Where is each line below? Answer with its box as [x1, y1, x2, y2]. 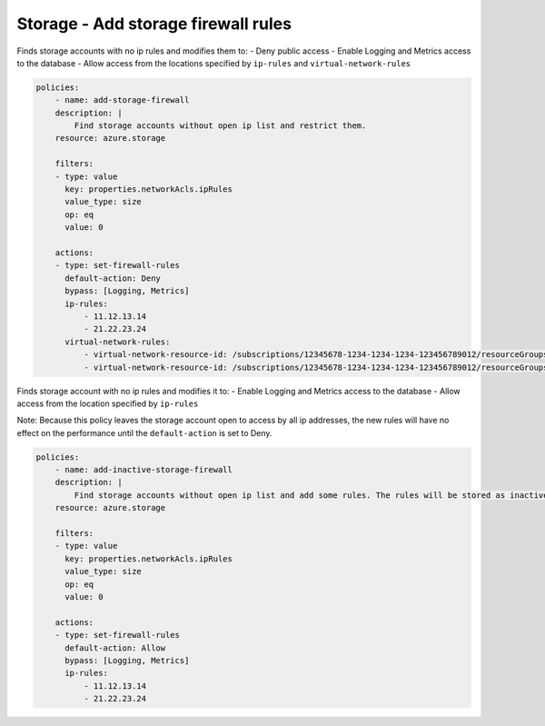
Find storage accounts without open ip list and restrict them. [74, 121, 367, 131]
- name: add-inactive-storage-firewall [54, 464, 233, 475]
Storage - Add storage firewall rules [16, 14, 292, 34]
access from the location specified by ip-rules [16, 398, 199, 409]
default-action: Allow [64, 642, 166, 653]
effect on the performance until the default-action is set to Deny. [16, 427, 272, 438]
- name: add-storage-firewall [54, 95, 190, 105]
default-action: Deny [64, 273, 161, 283]
